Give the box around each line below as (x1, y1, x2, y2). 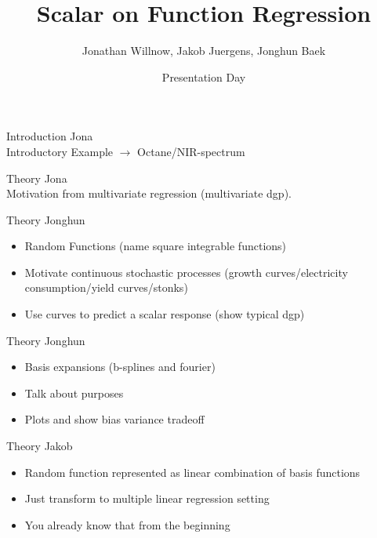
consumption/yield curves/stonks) (24, 279, 188, 296)
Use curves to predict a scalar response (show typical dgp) (24, 306, 305, 322)
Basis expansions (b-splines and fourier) (24, 358, 216, 375)
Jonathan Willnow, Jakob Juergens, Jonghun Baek (82, 42, 326, 59)
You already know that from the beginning (24, 516, 230, 533)
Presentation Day (161, 68, 246, 85)
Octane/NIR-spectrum (137, 143, 245, 159)
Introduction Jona (6, 128, 93, 144)
